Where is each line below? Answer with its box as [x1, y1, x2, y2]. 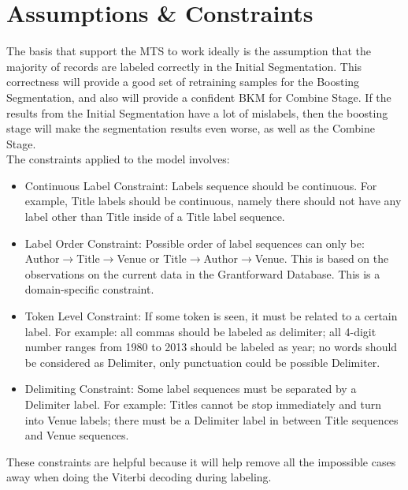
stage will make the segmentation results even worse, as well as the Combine [6, 120, 375, 137]
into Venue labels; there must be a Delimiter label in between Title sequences [24, 411, 399, 428]
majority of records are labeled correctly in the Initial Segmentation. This [6, 58, 362, 74]
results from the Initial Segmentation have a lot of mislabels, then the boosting [6, 104, 388, 121]
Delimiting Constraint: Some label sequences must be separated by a [24, 380, 357, 397]
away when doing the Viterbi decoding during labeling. [6, 469, 272, 485]
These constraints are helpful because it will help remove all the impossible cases [6, 453, 396, 469]
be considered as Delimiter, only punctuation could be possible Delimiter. [24, 353, 380, 370]
